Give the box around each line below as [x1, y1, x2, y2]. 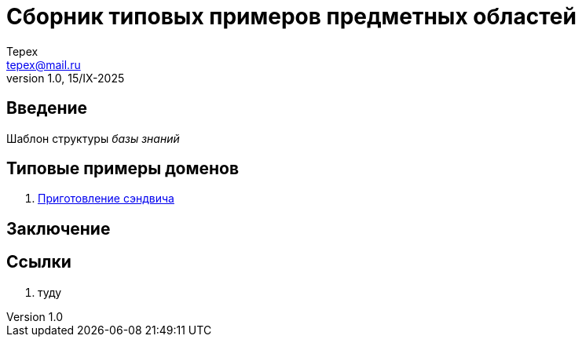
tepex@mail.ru [6, 57, 81, 71]
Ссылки [6, 252, 71, 272]
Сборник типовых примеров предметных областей [6, 3, 577, 30]
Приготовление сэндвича [38, 192, 174, 206]
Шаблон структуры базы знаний [6, 131, 180, 145]
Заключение [6, 218, 111, 239]
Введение [6, 98, 88, 119]
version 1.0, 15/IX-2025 [6, 71, 125, 85]
